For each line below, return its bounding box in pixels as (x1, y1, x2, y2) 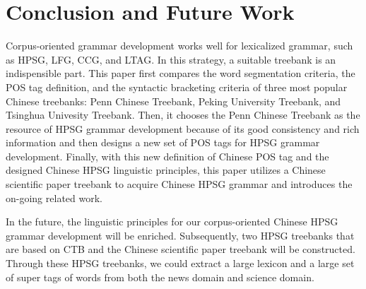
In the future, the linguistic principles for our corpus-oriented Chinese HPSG (6, 214, 338, 229)
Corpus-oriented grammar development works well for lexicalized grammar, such (6, 38, 353, 53)
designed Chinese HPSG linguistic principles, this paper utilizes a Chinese (6, 163, 326, 177)
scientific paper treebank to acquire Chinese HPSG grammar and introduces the (6, 177, 353, 191)
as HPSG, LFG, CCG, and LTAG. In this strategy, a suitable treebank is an (6, 52, 336, 66)
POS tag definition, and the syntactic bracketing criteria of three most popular (6, 79, 348, 94)
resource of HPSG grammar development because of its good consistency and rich (6, 121, 360, 136)
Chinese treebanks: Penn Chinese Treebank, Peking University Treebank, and (6, 93, 341, 108)
